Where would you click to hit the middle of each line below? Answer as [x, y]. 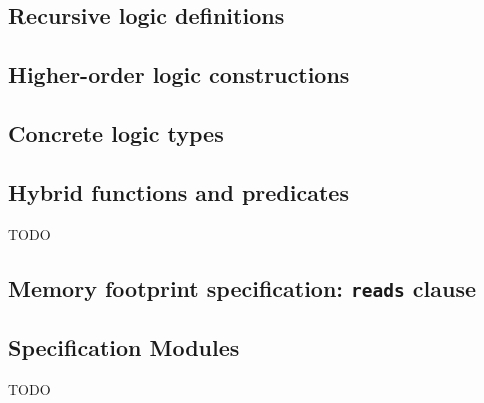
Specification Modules [124, 346]
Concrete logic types [116, 132]
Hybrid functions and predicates [178, 191]
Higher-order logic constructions [179, 74]
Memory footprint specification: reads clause [242, 287]
